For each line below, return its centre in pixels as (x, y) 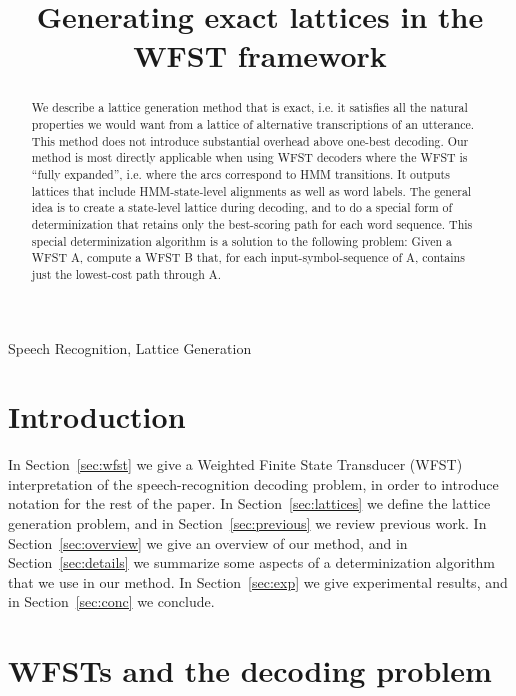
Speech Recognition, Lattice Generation (130, 347)
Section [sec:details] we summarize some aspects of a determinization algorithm (252, 562)
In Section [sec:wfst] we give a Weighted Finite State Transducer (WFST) (235, 464)
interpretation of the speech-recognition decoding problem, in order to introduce (253, 483)
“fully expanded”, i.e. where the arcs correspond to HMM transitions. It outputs (240, 173)
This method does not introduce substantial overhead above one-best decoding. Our (250, 140)
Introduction (97, 416)
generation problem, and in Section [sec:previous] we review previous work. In (247, 523)
